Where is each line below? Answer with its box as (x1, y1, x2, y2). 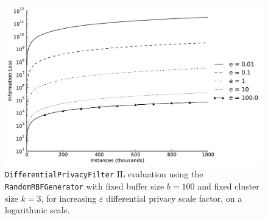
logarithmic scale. (5, 204, 70, 216)
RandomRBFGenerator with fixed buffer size (5, 180, 164, 192)
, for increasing (41, 191, 97, 204)
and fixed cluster (197, 180, 259, 192)
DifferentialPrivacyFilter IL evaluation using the (5, 168, 203, 180)
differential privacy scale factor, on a (106, 191, 242, 204)
